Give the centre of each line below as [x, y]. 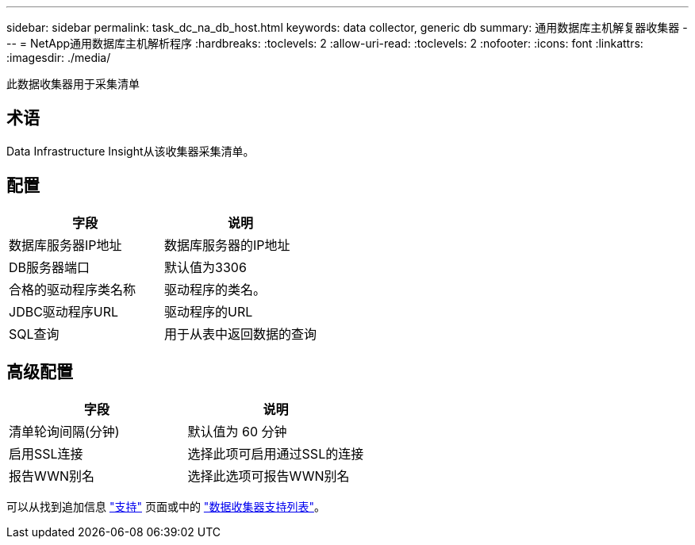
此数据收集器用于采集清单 [73, 84]
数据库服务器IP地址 [65, 245]
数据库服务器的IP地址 [227, 245]
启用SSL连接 [46, 453]
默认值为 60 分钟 [237, 431]
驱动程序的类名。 [215, 289]
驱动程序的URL [209, 311]
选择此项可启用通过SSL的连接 [276, 453]
